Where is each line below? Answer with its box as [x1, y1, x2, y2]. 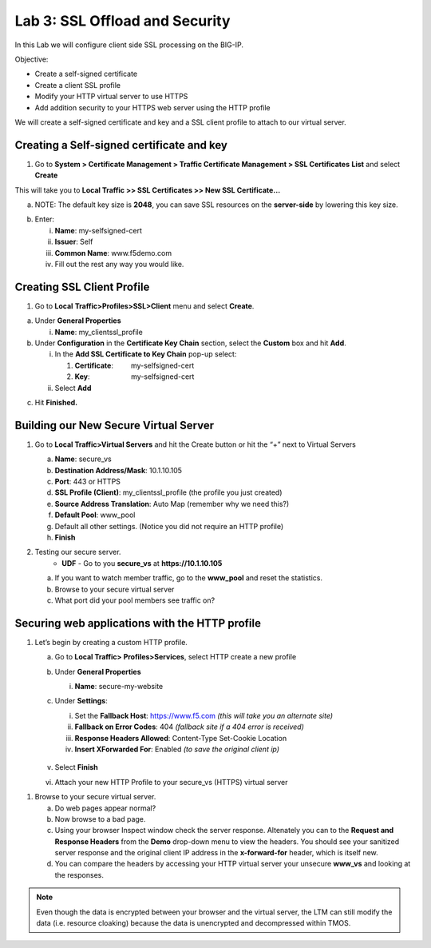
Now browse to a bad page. [54, 814, 146, 823]
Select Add [54, 383, 92, 392]
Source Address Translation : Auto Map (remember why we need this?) [54, 499, 290, 508]
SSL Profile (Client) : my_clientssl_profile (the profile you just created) [54, 488, 283, 497]
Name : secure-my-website [74, 682, 164, 691]
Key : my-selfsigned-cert [74, 372, 195, 381]
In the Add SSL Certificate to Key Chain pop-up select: [54, 349, 237, 359]
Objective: [14, 54, 49, 64]
